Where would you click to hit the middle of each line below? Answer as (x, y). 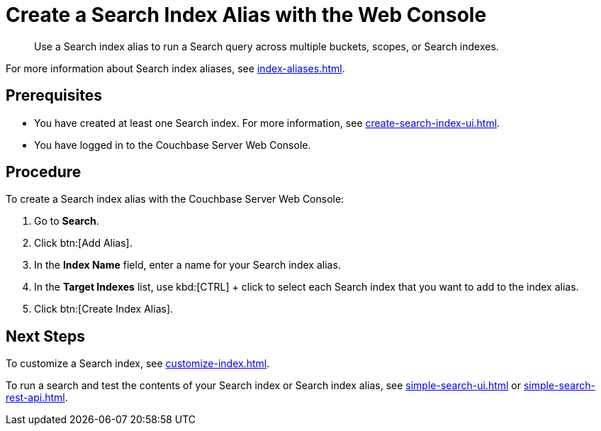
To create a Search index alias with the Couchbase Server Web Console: (175, 199)
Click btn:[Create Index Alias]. (104, 309)
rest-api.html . (37, 398)
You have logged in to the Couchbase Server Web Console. (173, 145)
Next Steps (45, 336)
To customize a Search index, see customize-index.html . (138, 364)
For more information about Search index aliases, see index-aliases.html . (175, 68)
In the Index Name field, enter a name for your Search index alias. (187, 265)
